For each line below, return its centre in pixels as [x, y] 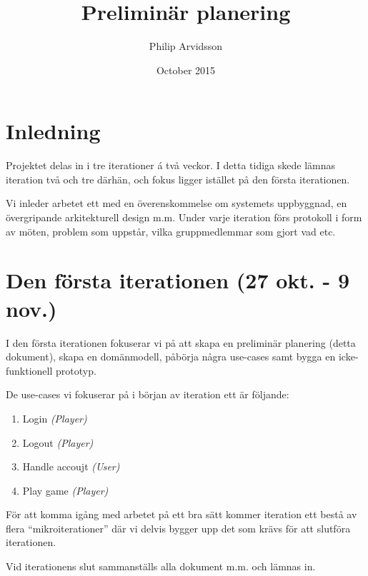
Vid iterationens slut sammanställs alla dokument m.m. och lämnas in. [161, 566]
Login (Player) [55, 418]
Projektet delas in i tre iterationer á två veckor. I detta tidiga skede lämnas [171, 165]
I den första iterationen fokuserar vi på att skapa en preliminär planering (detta [181, 342]
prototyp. [76, 370]
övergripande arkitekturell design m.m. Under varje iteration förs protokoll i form [184, 217]
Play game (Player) [65, 490]
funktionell [29, 370]
